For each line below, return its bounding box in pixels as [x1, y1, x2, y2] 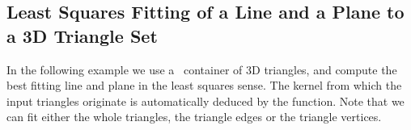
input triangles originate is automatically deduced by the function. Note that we [6, 92, 405, 109]
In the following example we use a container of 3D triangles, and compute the [6, 61, 397, 78]
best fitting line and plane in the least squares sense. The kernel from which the [6, 77, 402, 94]
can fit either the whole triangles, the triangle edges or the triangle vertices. [6, 108, 382, 125]
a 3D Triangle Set [6, 23, 158, 48]
